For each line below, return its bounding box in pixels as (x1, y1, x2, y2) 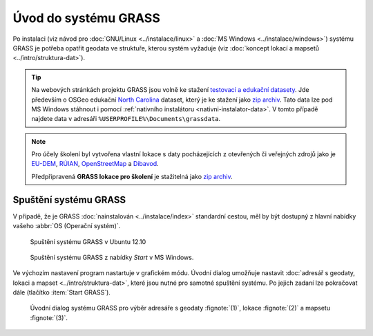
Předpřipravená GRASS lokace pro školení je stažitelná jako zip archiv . (31, 172, 233, 180)
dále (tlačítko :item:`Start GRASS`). (12, 288, 111, 297)
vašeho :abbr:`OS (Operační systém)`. (12, 222, 121, 230)
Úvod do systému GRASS (12, 10, 160, 26)
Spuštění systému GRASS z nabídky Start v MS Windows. (30, 253, 194, 261)
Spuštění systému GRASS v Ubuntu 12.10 (30, 237, 146, 245)
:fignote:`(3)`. (30, 313, 68, 321)
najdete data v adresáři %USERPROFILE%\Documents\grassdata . (31, 115, 221, 123)
